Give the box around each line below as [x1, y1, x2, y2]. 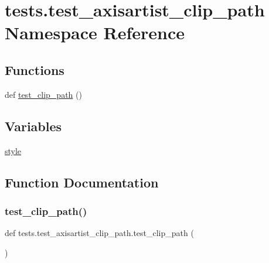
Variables [5, 117, 62, 135]
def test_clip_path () [5, 88, 82, 100]
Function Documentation [5, 173, 159, 191]
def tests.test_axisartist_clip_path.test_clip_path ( [5, 227, 194, 239]
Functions [5, 60, 64, 78]
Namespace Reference [5, 21, 185, 45]
